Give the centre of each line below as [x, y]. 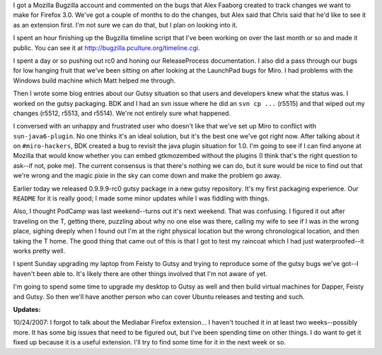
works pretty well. [39, 251]
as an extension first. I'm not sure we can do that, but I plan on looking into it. [126, 25]
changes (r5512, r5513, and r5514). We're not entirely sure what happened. [122, 113]
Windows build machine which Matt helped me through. [94, 80]
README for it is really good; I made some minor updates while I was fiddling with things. [141, 198]
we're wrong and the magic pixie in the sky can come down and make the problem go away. [147, 176]
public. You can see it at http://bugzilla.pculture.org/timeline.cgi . [106, 48]
